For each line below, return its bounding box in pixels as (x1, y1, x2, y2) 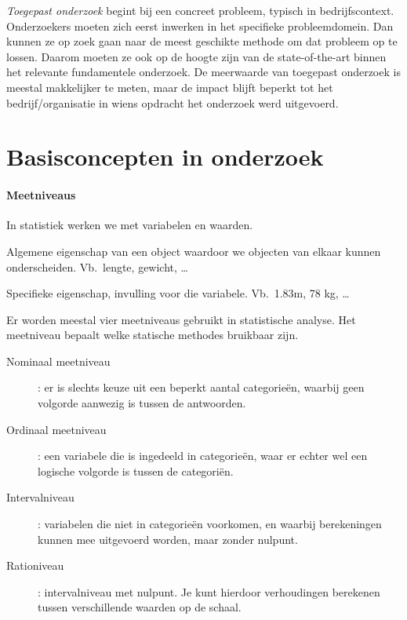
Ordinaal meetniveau (6, 421, 107, 437)
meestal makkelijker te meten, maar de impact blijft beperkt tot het (6, 78, 333, 95)
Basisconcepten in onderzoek (6, 140, 324, 173)
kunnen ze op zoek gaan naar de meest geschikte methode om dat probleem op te (6, 33, 398, 49)
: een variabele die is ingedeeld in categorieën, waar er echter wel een (38, 447, 368, 464)
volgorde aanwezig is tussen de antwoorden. (38, 395, 246, 411)
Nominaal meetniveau (6, 352, 111, 369)
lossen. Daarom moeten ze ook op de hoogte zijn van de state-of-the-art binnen (6, 48, 387, 64)
